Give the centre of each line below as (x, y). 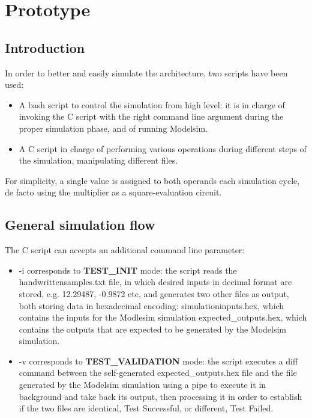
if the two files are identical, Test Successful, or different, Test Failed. (146, 408)
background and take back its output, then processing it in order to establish (160, 396)
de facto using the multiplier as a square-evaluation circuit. (113, 192)
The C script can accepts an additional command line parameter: (125, 250)
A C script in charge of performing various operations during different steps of (163, 148)
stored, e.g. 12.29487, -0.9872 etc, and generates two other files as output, (154, 293)
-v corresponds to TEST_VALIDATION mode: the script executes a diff (158, 361)
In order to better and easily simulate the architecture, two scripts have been (146, 72)
